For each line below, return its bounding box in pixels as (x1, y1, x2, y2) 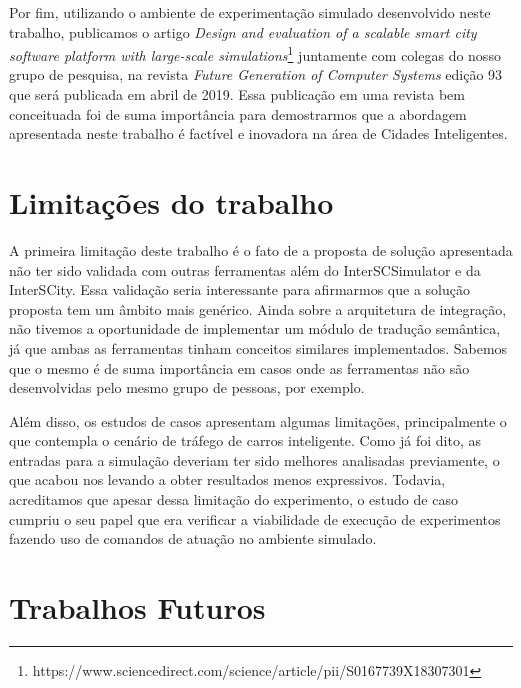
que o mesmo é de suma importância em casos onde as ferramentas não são (9, 357, 470, 378)
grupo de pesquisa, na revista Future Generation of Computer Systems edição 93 (9, 64, 503, 85)
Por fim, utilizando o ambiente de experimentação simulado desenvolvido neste (9, 2, 491, 22)
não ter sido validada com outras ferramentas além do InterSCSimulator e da (9, 259, 481, 280)
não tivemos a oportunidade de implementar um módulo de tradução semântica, (9, 318, 501, 339)
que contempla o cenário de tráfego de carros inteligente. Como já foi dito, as (9, 430, 481, 451)
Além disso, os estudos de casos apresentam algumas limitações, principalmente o (9, 410, 507, 431)
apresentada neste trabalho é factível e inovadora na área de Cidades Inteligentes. (9, 123, 508, 144)
